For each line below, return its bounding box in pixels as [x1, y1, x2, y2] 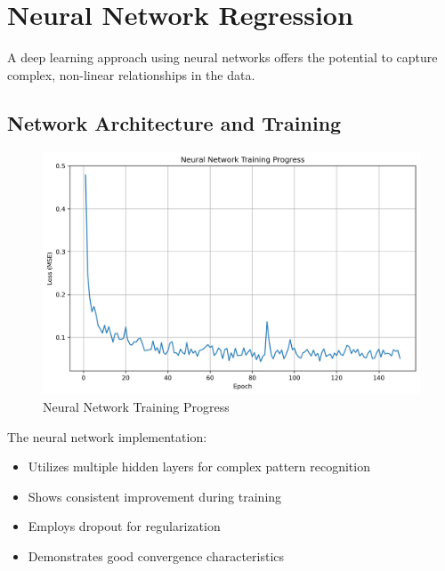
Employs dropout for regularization [28, 517, 221, 535]
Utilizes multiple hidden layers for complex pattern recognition [28, 457, 370, 476]
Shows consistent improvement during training [28, 487, 282, 505]
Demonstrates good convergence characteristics [28, 546, 285, 565]
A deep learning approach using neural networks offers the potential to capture [7, 48, 438, 67]
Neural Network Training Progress [43, 397, 230, 415]
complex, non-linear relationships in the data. [7, 65, 255, 84]
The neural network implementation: [7, 427, 207, 446]
